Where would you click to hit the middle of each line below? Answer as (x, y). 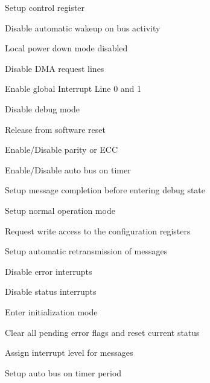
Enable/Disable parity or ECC (62, 150)
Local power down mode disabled (66, 48)
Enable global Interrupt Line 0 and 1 (73, 89)
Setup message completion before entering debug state (105, 190)
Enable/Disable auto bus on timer (68, 169)
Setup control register (45, 7)
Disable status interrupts (51, 291)
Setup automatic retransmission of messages (86, 251)
